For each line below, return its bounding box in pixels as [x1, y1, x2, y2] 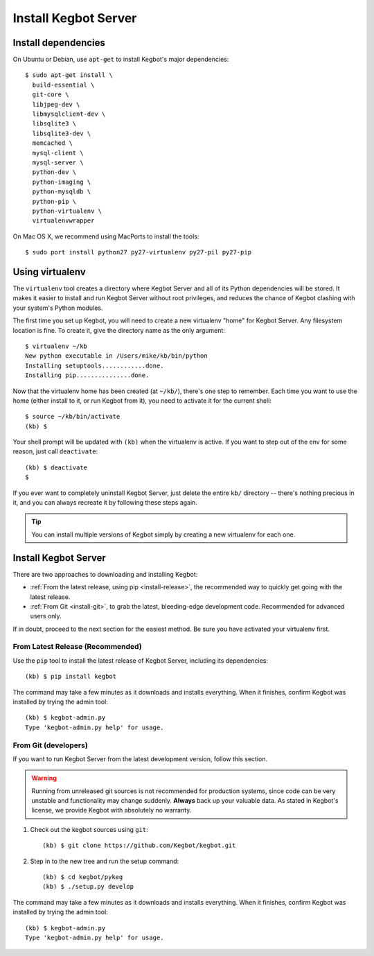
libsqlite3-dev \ [32, 129, 91, 137]
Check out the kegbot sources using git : [30, 825, 148, 833]
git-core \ [32, 91, 69, 98]
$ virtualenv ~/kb [25, 342, 88, 350]
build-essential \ [32, 80, 95, 89]
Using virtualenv [12, 266, 86, 277]
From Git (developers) [12, 740, 88, 750]
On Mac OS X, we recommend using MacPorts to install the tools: [12, 232, 199, 241]
